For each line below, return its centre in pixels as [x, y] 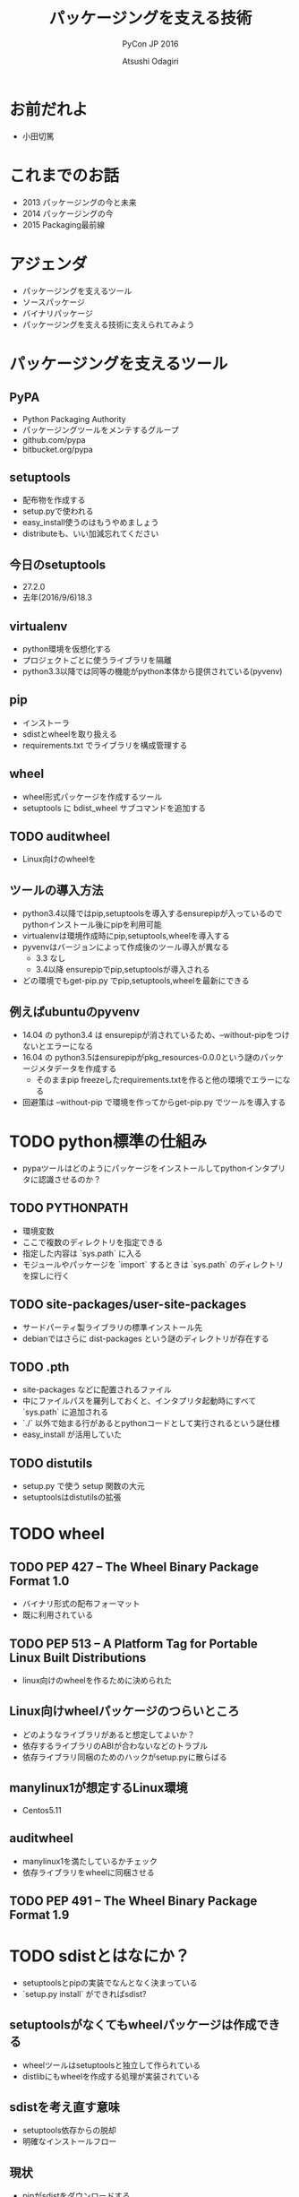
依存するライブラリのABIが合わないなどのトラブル [115, 1745]
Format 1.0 [39, 1581]
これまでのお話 [64, 175]
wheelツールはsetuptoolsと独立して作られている [111, 2065]
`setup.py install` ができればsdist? [84, 1994]
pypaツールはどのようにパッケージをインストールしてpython [134, 1168]
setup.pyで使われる [58, 511]
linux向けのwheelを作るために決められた [97, 1681]
